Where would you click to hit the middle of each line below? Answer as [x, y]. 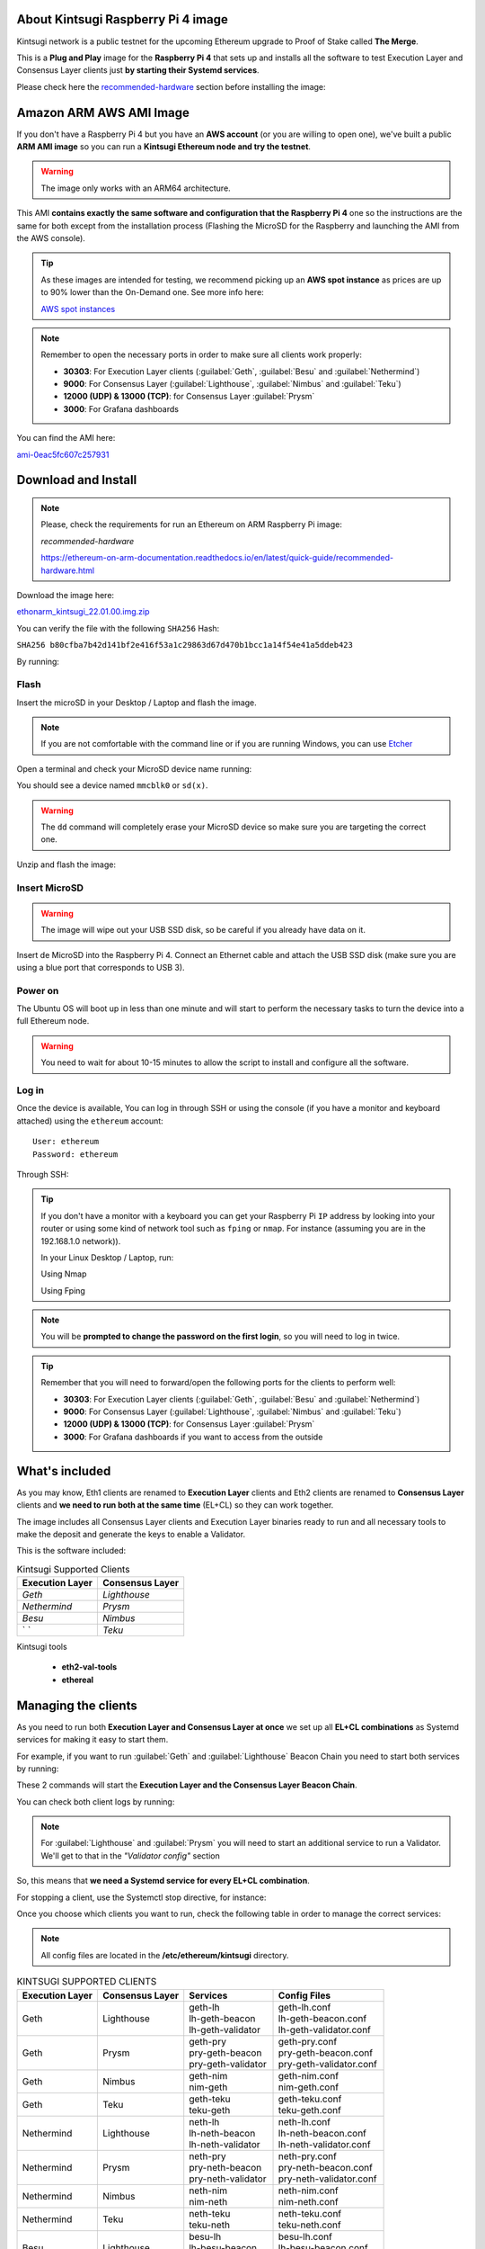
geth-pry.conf [308, 2041]
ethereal [78, 1680]
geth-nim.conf [309, 2075]
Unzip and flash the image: [66, 865]
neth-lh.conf [304, 2121]
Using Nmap [64, 1274]
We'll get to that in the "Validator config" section [130, 1855]
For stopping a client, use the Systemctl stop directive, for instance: [141, 1897]
